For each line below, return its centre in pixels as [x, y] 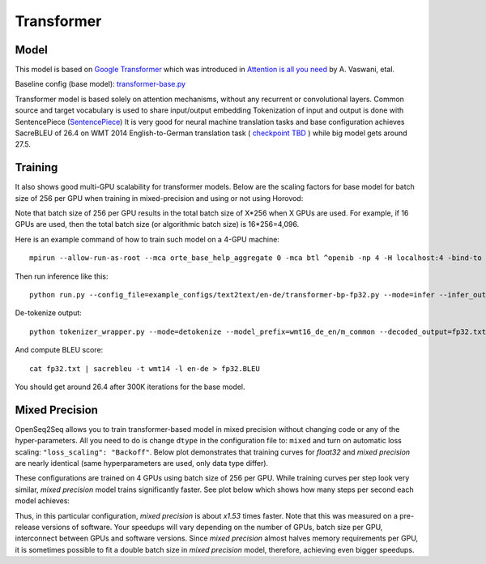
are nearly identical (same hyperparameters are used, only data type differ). [142, 464]
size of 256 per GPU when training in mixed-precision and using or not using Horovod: [159, 198]
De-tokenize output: [49, 313]
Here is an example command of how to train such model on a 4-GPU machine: [147, 239]
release [28, 528]
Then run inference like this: [62, 276]
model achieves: [43, 501]
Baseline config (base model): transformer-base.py [100, 84]
